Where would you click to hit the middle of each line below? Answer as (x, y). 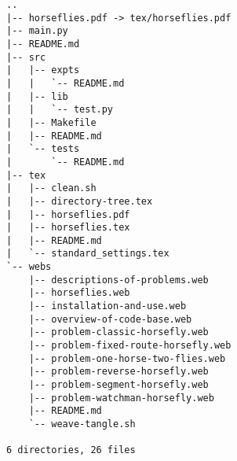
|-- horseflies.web (79, 293)
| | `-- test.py (60, 110)
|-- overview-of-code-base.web (110, 319)
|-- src (26, 57)
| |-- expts (43, 70)
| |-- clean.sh (51, 188)
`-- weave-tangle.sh (82, 424)
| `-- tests (43, 149)
